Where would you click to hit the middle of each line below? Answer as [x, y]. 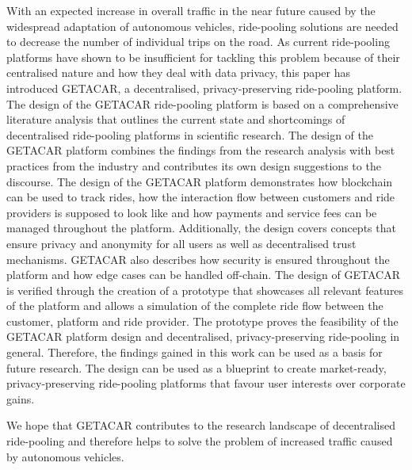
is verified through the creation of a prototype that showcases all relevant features [205, 290]
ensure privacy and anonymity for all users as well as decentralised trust [181, 243]
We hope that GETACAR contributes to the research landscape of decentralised [201, 425]
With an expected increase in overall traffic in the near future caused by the [191, 10]
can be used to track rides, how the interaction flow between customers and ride [201, 197]
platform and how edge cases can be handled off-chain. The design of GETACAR [203, 275]
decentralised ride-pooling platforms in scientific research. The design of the [190, 134]
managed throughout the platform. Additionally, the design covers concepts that [201, 228]
